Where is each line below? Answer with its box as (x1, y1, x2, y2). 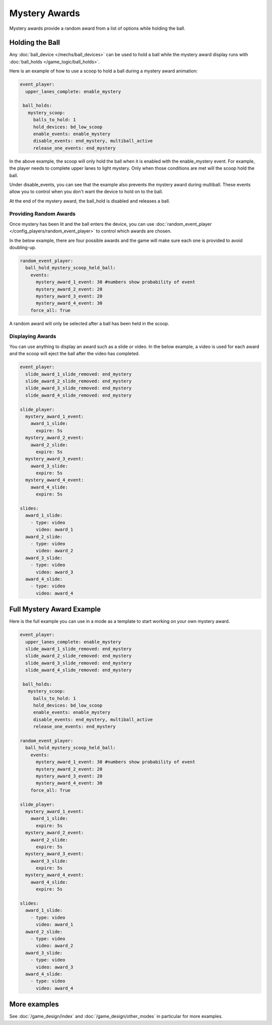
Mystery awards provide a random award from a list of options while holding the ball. (9, 25, 186, 31)
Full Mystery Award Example (9, 605, 101, 614)
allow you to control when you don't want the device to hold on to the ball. (9, 188, 163, 194)
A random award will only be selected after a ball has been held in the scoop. (9, 320, 170, 326)
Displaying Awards (9, 333, 56, 340)
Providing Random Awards (9, 210, 76, 217)
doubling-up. (9, 244, 36, 250)
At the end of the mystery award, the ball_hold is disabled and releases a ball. (9, 198, 171, 204)
